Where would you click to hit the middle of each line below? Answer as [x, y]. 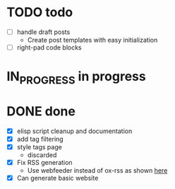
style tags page [40, 147]
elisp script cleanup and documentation [74, 131]
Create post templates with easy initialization [92, 40]
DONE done [41, 111]
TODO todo [40, 12]
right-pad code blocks [49, 47]
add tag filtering [40, 139]
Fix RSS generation [44, 162]
